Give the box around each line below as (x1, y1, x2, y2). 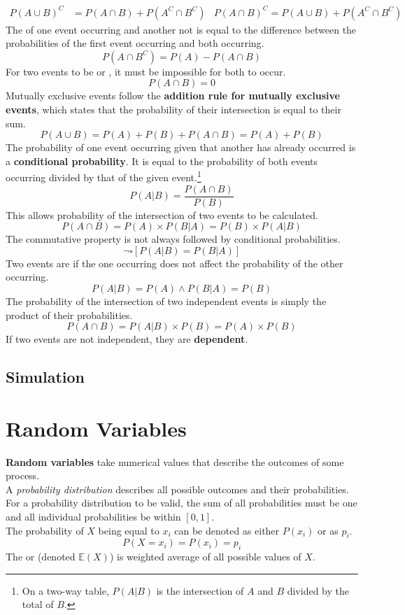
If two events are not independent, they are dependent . (6, 332, 248, 346)
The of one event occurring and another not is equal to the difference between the (6, 22, 357, 36)
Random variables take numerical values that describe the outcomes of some (6, 454, 344, 469)
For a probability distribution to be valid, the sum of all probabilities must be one (6, 495, 357, 510)
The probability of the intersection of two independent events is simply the (6, 293, 327, 308)
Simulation (6, 366, 85, 388)
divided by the (287, 583, 349, 598)
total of (22, 597, 54, 612)
